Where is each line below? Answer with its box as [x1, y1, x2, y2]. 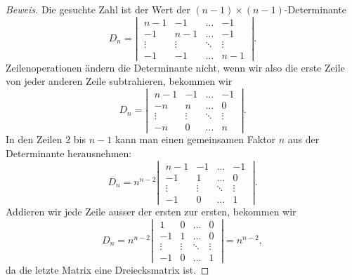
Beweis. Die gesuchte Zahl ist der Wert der [6, 2, 190, 16]
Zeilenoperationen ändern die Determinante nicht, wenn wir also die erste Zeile [6, 60, 345, 74]
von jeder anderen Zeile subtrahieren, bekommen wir [6, 74, 233, 88]
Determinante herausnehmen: [6, 145, 132, 160]
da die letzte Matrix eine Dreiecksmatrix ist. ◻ [6, 262, 209, 276]
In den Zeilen [6, 132, 63, 147]
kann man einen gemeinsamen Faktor [115, 132, 276, 147]
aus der [287, 132, 320, 147]
